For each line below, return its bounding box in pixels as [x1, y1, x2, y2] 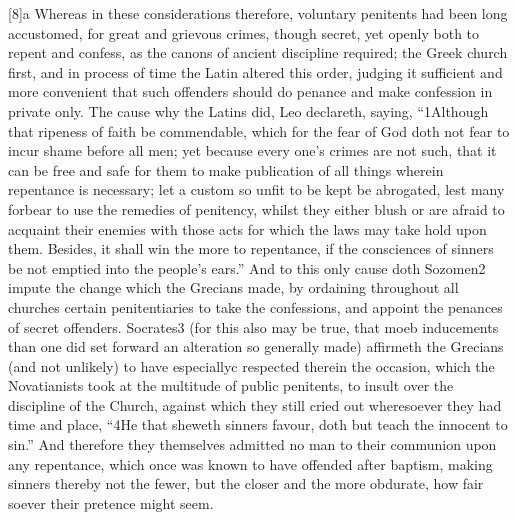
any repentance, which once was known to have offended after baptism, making [8, 453, 493, 474]
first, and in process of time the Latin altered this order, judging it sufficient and [8, 61, 503, 82]
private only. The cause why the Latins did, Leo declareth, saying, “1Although [8, 100, 489, 121]
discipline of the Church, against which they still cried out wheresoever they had [8, 394, 502, 415]
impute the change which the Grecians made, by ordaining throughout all [8, 277, 459, 298]
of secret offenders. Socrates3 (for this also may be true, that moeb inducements [8, 316, 499, 337]
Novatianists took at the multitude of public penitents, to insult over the [8, 375, 454, 396]
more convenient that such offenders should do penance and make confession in [8, 81, 493, 102]
